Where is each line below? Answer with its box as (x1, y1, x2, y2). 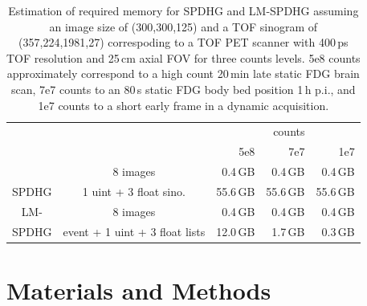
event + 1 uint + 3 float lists (63, 222, 206, 239)
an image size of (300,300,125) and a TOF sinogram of (49, 18, 318, 35)
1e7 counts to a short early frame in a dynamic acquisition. (38, 96, 329, 113)
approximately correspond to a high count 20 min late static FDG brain (6, 65, 360, 82)
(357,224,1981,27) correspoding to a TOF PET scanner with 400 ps (18, 34, 349, 51)
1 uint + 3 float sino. (82, 182, 186, 199)
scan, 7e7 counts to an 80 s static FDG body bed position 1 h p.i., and (10, 80, 356, 97)
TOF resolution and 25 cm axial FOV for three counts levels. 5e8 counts (6, 49, 361, 66)
